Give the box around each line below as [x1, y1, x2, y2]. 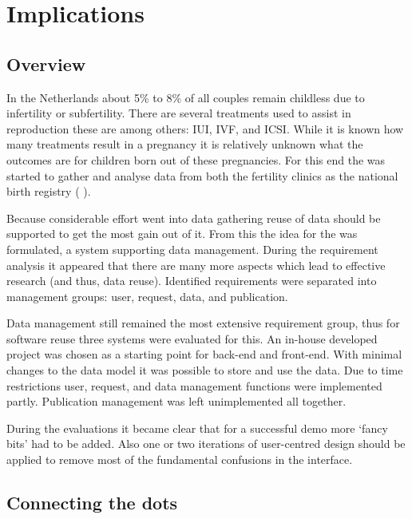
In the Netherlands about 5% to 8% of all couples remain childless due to [6, 89, 365, 105]
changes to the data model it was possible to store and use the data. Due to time [6, 362, 403, 378]
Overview [6, 51, 86, 76]
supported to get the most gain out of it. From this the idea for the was [6, 225, 358, 242]
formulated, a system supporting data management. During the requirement [6, 240, 378, 257]
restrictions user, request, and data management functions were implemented [6, 377, 382, 394]
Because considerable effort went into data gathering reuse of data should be [6, 209, 381, 226]
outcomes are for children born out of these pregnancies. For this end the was [6, 151, 386, 168]
